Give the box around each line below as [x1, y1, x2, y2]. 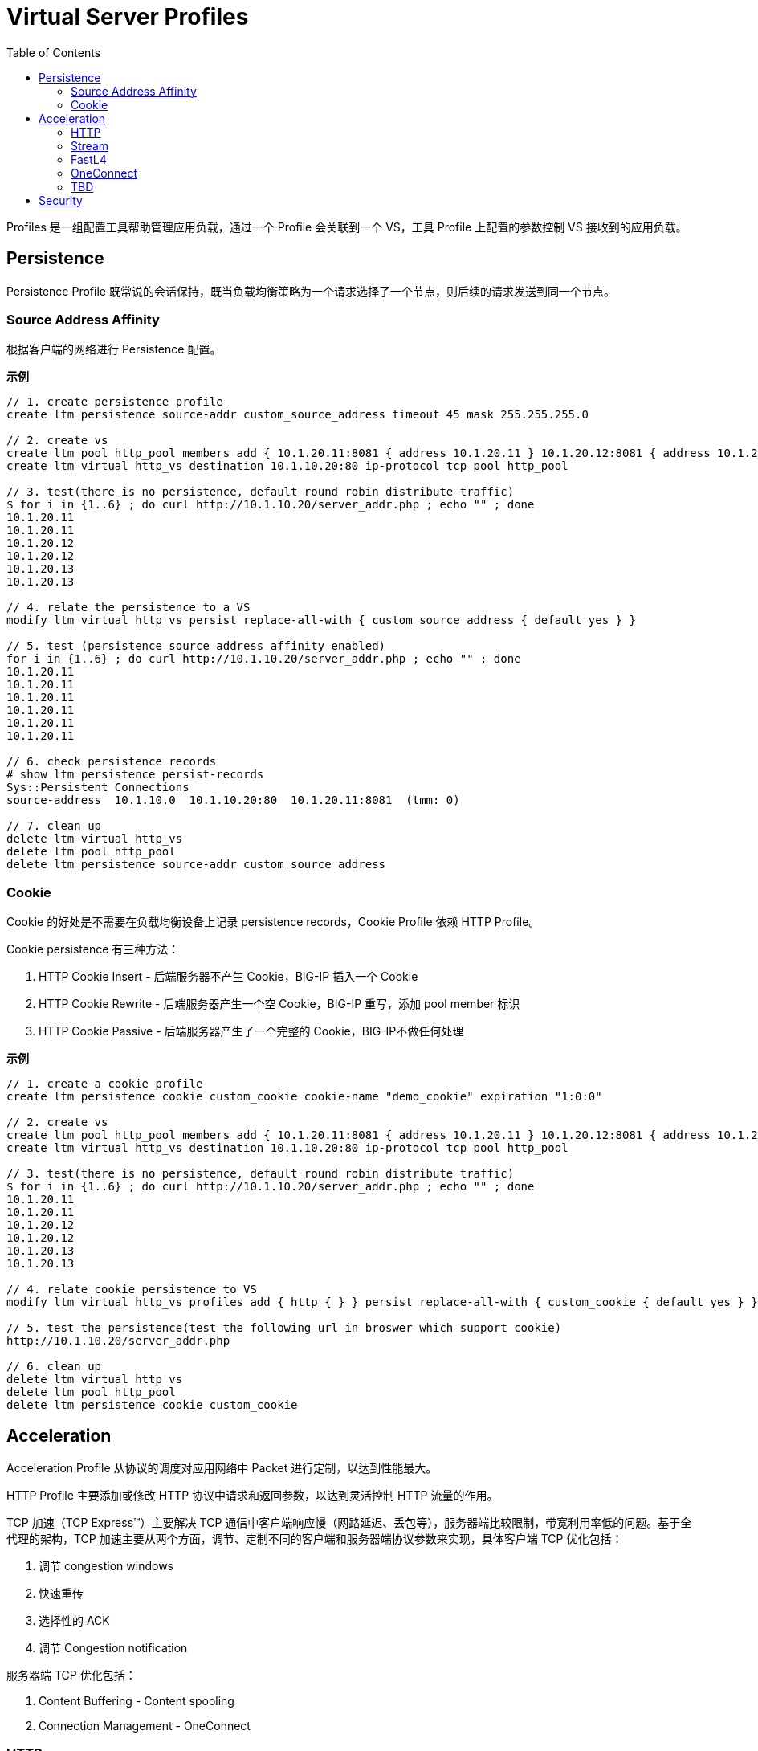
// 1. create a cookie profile [6, 1077, 203, 1091]
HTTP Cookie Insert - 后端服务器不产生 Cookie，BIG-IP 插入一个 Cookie [39, 969, 418, 984]
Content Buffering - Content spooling [39, 1693, 234, 1708]
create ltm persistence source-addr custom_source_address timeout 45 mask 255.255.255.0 [6, 408, 589, 422]
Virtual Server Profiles [6, 3, 249, 31]
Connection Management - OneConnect [39, 1718, 251, 1733]
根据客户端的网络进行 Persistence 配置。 [6, 342, 222, 357]
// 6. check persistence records [6, 755, 217, 769]
